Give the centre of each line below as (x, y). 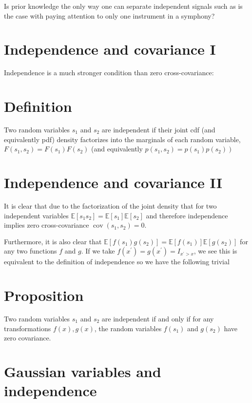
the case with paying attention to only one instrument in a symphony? (109, 15)
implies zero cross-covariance (47, 225)
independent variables (36, 215)
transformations (28, 328)
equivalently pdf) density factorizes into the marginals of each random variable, (122, 139)
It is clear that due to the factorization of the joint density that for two (110, 205)
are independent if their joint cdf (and (158, 130)
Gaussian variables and (83, 371)
